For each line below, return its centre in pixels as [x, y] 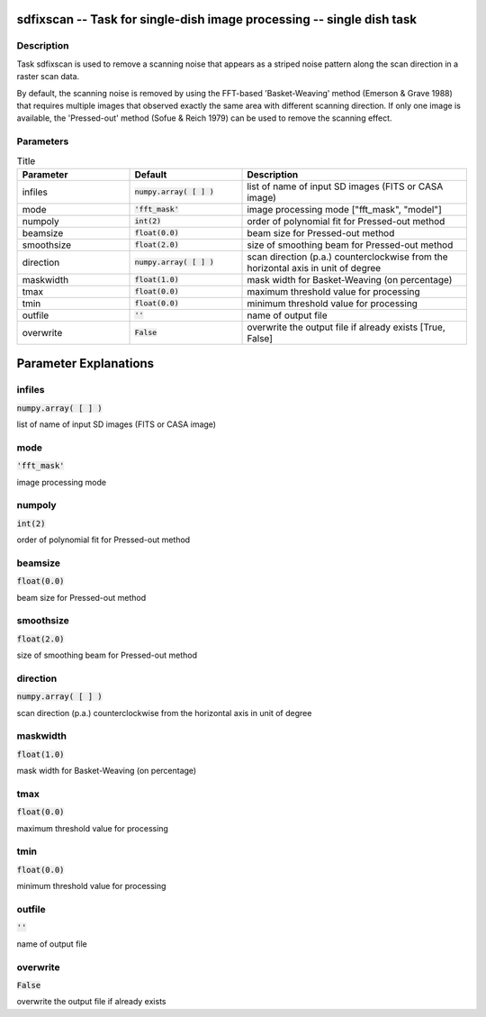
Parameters [43, 141]
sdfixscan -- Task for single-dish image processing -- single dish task [217, 19]
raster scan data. [48, 77]
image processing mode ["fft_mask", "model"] [344, 209]
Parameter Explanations [85, 363]
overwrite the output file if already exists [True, [346, 327]
